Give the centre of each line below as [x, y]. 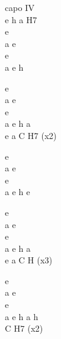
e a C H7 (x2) [31, 135]
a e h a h [22, 316]
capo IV [20, 7]
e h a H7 [21, 19]
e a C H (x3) [29, 260]
